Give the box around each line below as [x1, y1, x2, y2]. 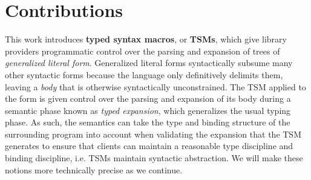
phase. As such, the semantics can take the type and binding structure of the [5, 116, 290, 128]
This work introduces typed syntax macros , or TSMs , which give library [5, 33, 287, 45]
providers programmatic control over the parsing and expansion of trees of [5, 44, 280, 57]
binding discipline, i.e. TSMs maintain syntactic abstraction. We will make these [5, 152, 303, 164]
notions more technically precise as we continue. [5, 163, 183, 176]
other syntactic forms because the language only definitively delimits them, [5, 68, 283, 81]
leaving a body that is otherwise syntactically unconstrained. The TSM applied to [5, 80, 306, 93]
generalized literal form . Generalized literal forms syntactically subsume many [5, 56, 293, 69]
